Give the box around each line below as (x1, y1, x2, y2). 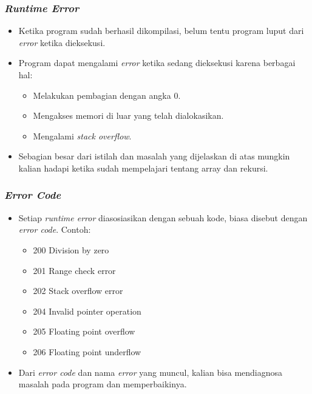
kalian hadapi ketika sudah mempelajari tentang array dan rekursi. (18, 161, 268, 174)
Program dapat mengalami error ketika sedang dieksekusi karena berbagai (18, 56, 296, 69)
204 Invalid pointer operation (33, 304, 141, 317)
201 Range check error (33, 264, 116, 276)
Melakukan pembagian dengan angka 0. (33, 88, 181, 101)
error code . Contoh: (18, 223, 91, 236)
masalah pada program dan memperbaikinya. (18, 378, 187, 390)
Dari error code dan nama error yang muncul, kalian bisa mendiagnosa (18, 366, 283, 378)
